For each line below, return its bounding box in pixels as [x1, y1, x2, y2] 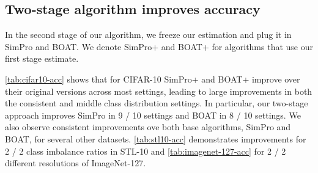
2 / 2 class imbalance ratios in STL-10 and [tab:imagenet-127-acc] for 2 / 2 [5, 144, 286, 157]
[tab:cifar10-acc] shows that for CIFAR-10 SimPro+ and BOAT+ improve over [5, 72, 300, 85]
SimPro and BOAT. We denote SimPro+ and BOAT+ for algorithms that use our [5, 40, 313, 53]
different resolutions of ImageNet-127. [5, 156, 146, 169]
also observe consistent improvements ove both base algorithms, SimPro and [5, 120, 291, 133]
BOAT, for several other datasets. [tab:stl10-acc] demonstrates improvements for [5, 132, 306, 145]
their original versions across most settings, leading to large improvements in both [5, 84, 312, 97]
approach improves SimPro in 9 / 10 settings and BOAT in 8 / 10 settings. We [5, 108, 301, 121]
